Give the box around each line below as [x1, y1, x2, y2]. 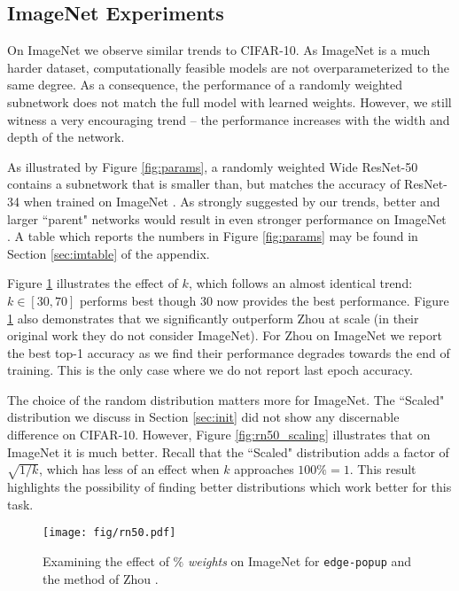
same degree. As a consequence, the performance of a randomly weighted [7, 75, 402, 94]
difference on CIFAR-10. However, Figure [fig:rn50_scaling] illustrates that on [7, 425, 431, 444]
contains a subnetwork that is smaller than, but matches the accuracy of [7, 175, 401, 193]
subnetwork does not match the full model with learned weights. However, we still [7, 92, 452, 111]
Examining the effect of [43, 551, 169, 570]
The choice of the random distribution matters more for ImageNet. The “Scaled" [7, 390, 445, 408]
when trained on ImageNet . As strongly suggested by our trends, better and [23, 191, 440, 210]
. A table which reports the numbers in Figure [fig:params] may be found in [7, 227, 418, 245]
